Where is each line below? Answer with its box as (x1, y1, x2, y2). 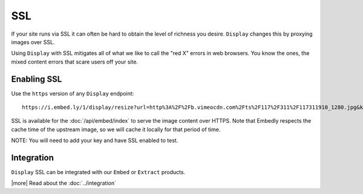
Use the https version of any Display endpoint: (11, 89, 134, 97)
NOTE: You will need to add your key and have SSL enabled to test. (11, 137, 178, 144)
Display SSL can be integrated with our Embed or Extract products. (11, 169, 186, 176)
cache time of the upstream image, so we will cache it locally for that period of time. (11, 126, 221, 133)
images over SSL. (11, 38, 55, 45)
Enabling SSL (11, 74, 62, 84)
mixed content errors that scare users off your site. (11, 58, 139, 65)
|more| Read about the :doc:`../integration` (11, 179, 116, 187)
